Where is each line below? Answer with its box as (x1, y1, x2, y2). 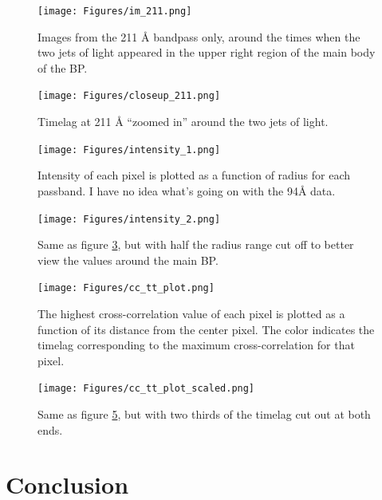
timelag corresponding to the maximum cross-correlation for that (37, 337, 355, 353)
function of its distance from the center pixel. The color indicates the (37, 321, 375, 337)
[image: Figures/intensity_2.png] (37, 213, 221, 225)
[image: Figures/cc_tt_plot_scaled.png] (37, 383, 255, 395)
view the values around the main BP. (37, 251, 219, 268)
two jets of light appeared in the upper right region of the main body (37, 44, 376, 61)
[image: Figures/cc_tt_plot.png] (37, 282, 215, 294)
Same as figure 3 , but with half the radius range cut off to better (37, 236, 354, 253)
